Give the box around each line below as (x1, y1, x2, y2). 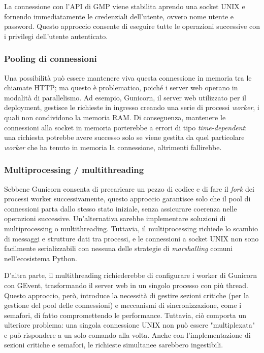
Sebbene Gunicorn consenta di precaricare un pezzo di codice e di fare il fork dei (4, 183, 254, 194)
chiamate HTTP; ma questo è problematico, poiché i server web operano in (4, 82, 238, 93)
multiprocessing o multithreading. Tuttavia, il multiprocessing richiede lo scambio (4, 223, 258, 233)
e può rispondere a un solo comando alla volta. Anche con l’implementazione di (4, 329, 251, 340)
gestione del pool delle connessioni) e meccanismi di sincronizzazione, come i (4, 300, 242, 310)
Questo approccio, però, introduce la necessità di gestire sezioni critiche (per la (4, 290, 249, 300)
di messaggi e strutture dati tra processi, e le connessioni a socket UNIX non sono (4, 233, 259, 243)
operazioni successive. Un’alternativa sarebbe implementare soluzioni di (4, 213, 226, 224)
